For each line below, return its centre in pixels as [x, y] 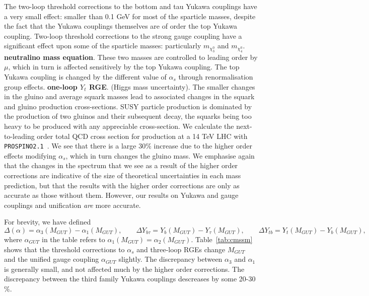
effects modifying [30, 155]
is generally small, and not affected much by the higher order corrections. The [124, 269]
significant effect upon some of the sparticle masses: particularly [103, 46]
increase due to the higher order [203, 146]
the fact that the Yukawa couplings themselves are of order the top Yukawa [121, 26]
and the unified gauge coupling [52, 259]
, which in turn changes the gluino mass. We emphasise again [160, 155]
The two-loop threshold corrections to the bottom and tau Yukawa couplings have [131, 6]
